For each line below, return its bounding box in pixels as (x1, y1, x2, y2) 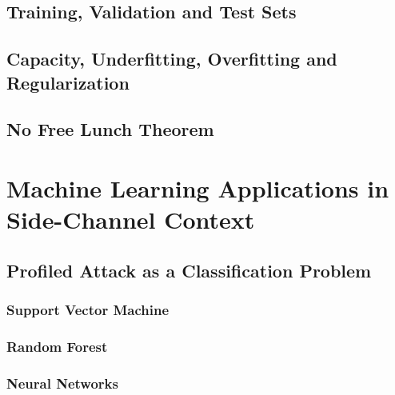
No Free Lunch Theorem (6, 117, 214, 142)
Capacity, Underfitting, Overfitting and (6, 46, 337, 71)
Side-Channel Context (6, 203, 255, 236)
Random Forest (6, 336, 108, 356)
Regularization (6, 70, 130, 94)
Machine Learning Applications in (6, 171, 389, 204)
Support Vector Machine (6, 300, 170, 319)
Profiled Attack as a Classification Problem (6, 257, 372, 282)
